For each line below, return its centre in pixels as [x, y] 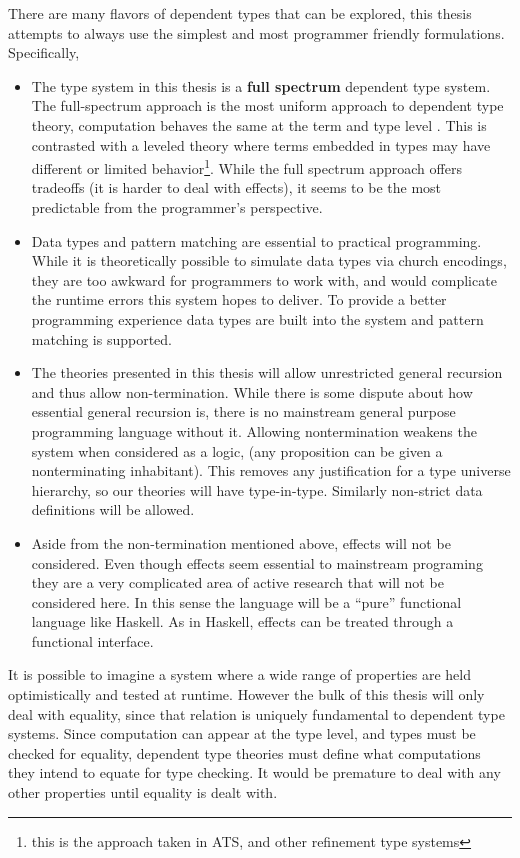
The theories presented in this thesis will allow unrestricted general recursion [267, 372]
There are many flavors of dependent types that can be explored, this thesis [240, 13]
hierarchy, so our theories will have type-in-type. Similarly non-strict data [257, 489]
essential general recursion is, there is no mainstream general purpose [243, 411]
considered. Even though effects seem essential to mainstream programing [257, 562]
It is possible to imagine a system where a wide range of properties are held [239, 674]
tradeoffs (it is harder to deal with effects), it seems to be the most [236, 187]
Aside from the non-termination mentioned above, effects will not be [241, 542]
